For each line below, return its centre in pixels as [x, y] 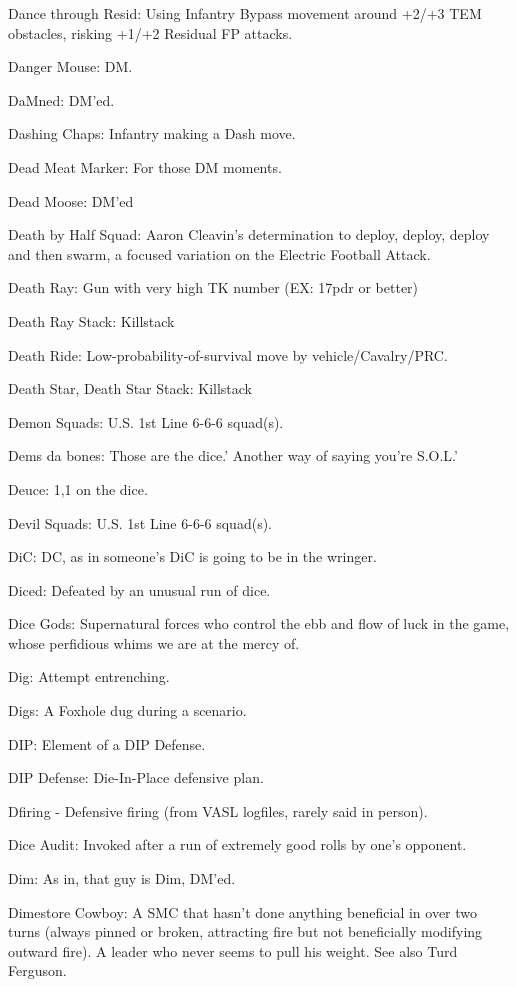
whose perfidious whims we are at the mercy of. [154, 642]
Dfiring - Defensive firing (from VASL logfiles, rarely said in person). [218, 810]
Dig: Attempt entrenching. [89, 676]
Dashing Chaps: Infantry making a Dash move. [152, 133]
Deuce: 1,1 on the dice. [78, 488]
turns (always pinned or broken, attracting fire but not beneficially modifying [245, 931]
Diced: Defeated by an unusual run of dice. [139, 589]
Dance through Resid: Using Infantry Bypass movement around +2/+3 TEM [245, 13]
